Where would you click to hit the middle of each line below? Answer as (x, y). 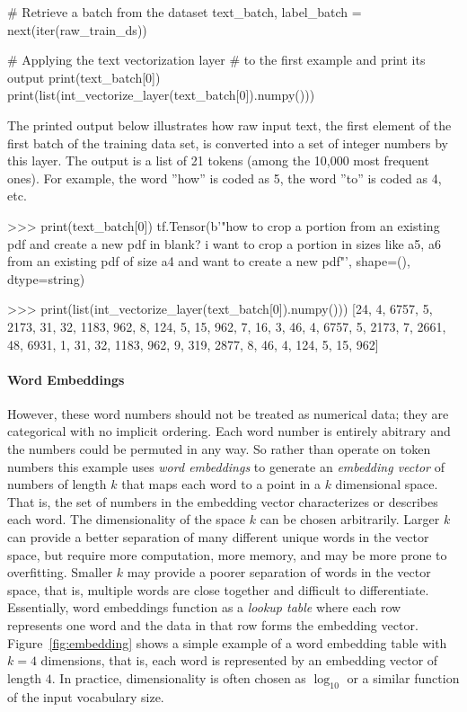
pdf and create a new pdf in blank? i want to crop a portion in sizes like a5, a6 (224, 243)
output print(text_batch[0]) (84, 77)
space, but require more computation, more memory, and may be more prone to (227, 554)
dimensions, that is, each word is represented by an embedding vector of (239, 660)
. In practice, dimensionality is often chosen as (179, 677)
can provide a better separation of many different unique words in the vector (218, 537)
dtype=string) (46, 278)
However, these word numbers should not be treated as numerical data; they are (228, 413)
